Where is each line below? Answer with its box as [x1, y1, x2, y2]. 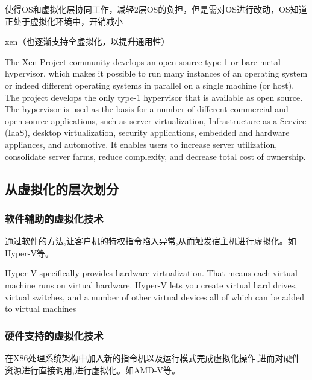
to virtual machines [5, 302, 76, 315]
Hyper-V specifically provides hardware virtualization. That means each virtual [5, 267, 298, 279]
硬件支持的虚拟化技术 [5, 328, 104, 343]
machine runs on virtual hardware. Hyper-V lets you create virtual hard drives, [5, 278, 298, 291]
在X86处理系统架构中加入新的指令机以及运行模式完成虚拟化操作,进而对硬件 [5, 351, 301, 364]
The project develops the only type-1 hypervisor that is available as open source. [5, 90, 303, 103]
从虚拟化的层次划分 [5, 179, 119, 198]
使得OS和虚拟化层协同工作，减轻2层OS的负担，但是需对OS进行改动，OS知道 [5, 3, 307, 15]
